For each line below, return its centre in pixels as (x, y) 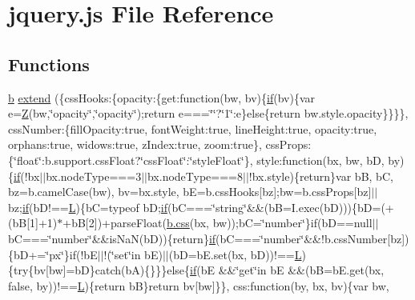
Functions (49, 64)
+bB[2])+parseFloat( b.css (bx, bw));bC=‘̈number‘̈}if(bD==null (218, 223)
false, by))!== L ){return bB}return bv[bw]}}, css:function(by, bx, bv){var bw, (199, 285)
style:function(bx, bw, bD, (320, 160)
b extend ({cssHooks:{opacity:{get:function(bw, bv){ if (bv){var (162, 97)
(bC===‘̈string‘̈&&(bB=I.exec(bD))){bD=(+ (281, 207)
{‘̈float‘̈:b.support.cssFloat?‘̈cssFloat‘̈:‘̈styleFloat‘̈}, (131, 160)
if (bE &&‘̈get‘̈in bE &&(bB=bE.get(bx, (287, 270)
